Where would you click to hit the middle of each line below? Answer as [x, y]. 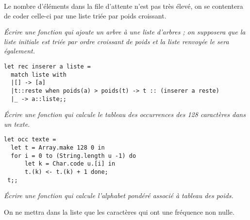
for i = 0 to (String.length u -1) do [74, 156]
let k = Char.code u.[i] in [70, 164]
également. [20, 51]
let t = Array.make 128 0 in [58, 148]
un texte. [17, 124]
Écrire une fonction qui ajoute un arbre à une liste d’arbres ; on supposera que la [125, 32]
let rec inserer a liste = [47, 66]
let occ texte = [30, 140]
